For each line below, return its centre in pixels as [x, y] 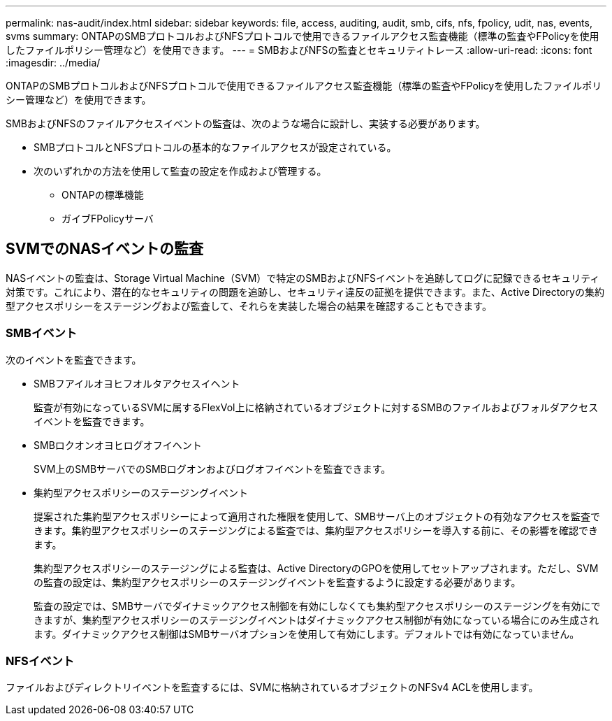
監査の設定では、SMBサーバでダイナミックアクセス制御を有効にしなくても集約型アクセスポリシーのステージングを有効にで [317, 606]
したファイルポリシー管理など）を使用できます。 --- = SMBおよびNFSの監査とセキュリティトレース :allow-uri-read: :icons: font [299, 50]
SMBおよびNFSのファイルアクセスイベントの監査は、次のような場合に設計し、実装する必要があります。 [246, 123]
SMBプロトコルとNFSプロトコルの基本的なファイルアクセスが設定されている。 [215, 147]
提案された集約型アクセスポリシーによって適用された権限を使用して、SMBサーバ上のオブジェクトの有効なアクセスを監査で [317, 516]
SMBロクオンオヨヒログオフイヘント [118, 445]
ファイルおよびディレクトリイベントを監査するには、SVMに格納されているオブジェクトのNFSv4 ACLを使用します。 [272, 687]
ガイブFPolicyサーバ [108, 219]
